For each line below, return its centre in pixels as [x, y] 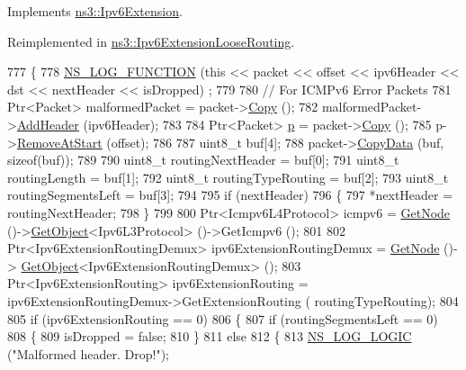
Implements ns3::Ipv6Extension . [95, 11]
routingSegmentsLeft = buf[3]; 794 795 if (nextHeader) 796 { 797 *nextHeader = [230, 195]
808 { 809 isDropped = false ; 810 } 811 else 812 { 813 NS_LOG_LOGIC [210, 336]
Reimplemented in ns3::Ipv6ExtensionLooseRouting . [151, 41]
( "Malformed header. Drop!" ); [88, 353]
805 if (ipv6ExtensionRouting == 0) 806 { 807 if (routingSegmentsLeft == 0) [223, 318]
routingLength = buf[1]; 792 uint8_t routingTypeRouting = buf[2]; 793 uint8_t [228, 177]
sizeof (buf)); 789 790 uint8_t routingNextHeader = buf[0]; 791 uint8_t [203, 160]
